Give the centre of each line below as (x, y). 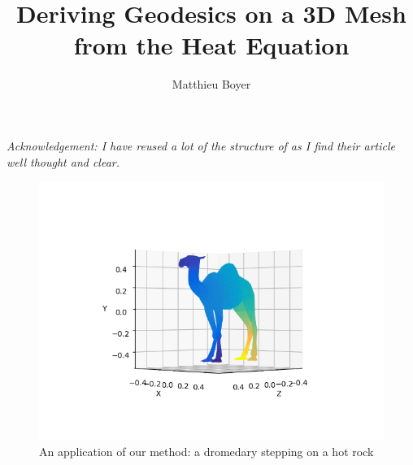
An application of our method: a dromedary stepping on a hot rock (206, 451)
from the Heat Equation (211, 45)
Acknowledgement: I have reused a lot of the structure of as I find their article (201, 145)
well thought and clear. (63, 161)
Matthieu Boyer (211, 84)
